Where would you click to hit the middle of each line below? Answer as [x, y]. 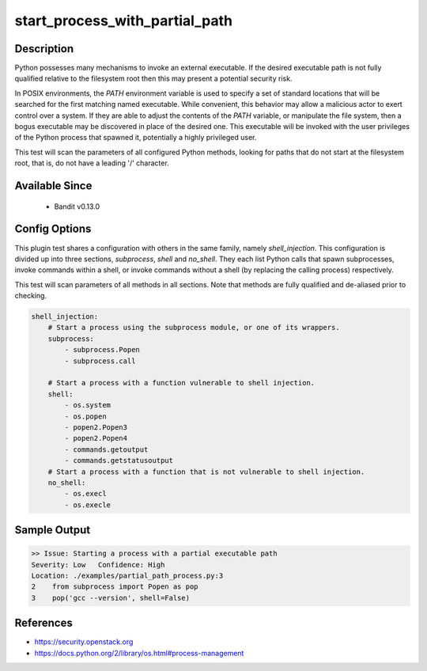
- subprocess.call [100, 361]
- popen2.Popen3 [96, 427]
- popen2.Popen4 [96, 438]
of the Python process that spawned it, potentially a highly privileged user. [136, 138]
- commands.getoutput [106, 449]
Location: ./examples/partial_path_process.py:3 [127, 576]
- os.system [87, 405]
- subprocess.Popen [102, 350]
